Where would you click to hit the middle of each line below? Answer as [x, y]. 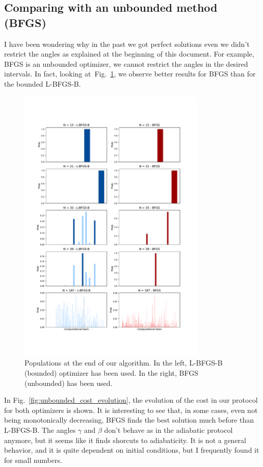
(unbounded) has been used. [69, 383]
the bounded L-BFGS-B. [43, 83]
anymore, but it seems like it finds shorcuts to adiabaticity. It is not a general [125, 440]
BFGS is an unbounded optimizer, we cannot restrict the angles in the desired [126, 63]
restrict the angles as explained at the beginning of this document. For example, [129, 54]
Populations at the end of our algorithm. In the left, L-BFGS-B [124, 363]
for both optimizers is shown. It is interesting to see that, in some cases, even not [131, 410]
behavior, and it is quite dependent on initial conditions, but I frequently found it [132, 450]
